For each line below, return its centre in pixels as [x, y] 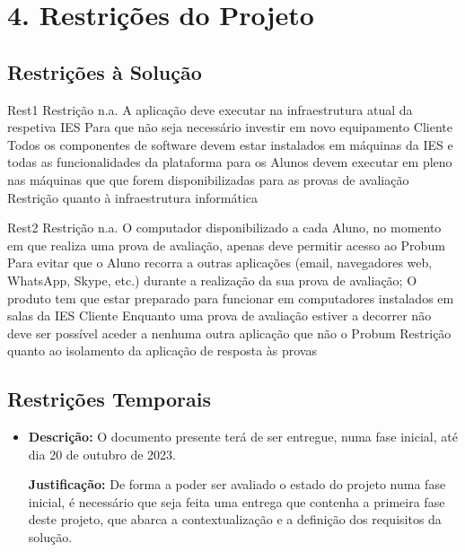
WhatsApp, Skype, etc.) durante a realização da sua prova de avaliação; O [212, 280]
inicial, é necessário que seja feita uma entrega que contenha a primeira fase [237, 501]
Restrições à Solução [105, 71]
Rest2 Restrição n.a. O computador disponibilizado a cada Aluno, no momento [224, 228]
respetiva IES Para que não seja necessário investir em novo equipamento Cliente [230, 127]
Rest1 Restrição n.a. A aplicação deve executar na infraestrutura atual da [210, 109]
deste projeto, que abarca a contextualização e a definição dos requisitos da [235, 519]
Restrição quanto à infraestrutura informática [133, 197]
